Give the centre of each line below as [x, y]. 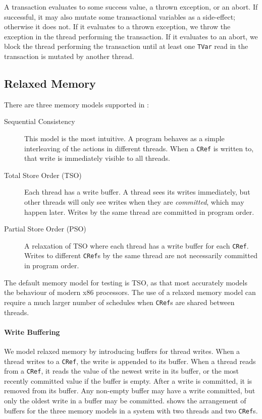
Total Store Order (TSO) [43, 175]
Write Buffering [32, 332]
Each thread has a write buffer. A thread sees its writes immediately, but [137, 192]
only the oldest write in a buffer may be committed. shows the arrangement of [125, 401]
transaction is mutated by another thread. [69, 56]
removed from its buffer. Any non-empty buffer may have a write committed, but [130, 391]
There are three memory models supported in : [76, 104]
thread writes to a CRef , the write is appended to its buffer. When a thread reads [130, 361]
